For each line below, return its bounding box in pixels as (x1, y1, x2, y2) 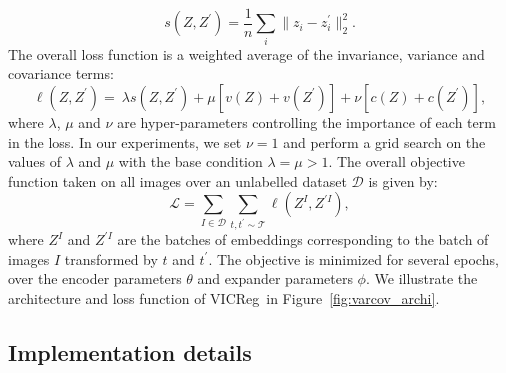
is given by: (368, 170, 438, 191)
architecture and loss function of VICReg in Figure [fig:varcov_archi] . (8, 288, 440, 309)
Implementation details (8, 337, 252, 368)
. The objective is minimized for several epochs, (208, 248, 499, 269)
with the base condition (118, 151, 263, 172)
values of (8, 151, 61, 172)
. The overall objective (328, 151, 465, 172)
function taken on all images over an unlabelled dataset (8, 170, 347, 191)
